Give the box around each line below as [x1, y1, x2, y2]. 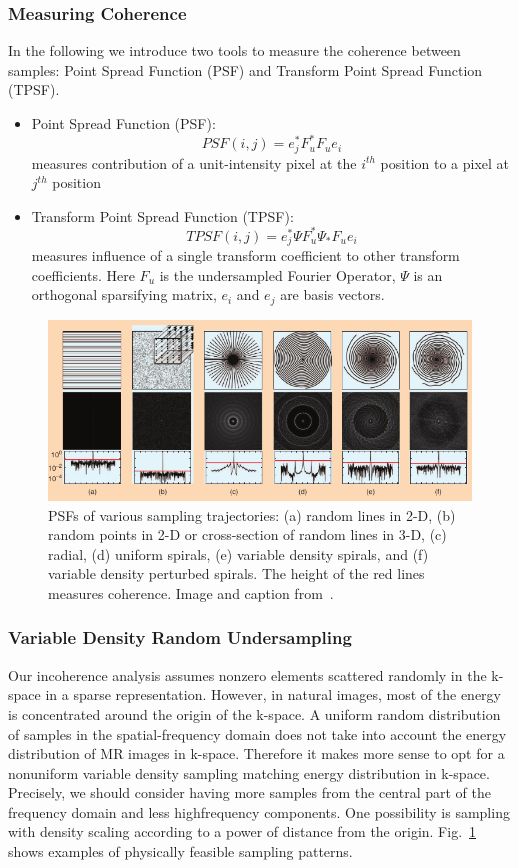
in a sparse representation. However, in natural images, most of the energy [45, 684, 501, 705]
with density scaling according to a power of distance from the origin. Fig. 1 [8, 821, 477, 842]
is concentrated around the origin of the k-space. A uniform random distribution [8, 703, 501, 724]
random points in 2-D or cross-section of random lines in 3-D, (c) [48, 524, 447, 545]
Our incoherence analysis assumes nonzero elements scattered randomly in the [8, 664, 487, 685]
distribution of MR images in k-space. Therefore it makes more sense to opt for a [8, 743, 505, 764]
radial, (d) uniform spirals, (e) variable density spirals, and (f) [48, 543, 429, 564]
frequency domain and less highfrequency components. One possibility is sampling [8, 801, 510, 822]
